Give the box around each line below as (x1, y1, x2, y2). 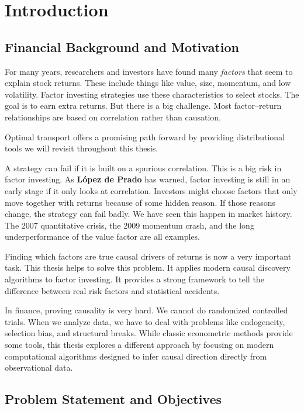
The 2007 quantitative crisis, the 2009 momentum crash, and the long (5, 219, 254, 231)
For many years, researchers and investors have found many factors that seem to (5, 65, 293, 77)
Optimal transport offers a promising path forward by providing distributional (5, 130, 285, 143)
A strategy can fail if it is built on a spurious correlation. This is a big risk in (5, 161, 282, 174)
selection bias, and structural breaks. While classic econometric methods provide (5, 327, 293, 339)
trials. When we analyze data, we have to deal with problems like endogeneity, (5, 315, 285, 327)
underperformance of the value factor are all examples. (5, 230, 200, 243)
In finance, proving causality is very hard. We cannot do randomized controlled (5, 304, 288, 316)
